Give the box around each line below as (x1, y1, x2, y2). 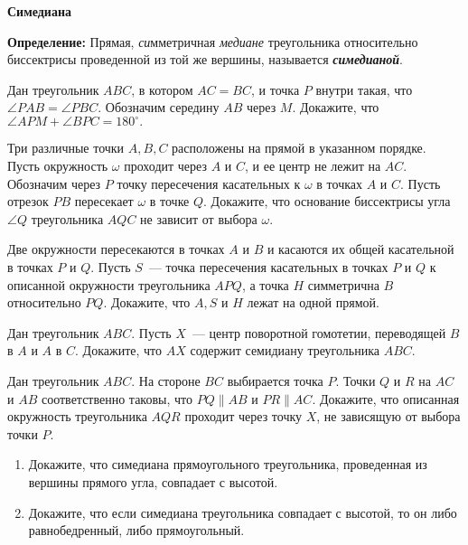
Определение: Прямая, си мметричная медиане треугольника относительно (7, 32, 418, 51)
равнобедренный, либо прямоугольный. (28, 521, 245, 540)
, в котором (131, 80, 193, 99)
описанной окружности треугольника (7, 275, 211, 294)
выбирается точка (227, 371, 323, 390)
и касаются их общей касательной (267, 240, 454, 258)
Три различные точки (7, 138, 125, 157)
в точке (149, 192, 190, 211)
